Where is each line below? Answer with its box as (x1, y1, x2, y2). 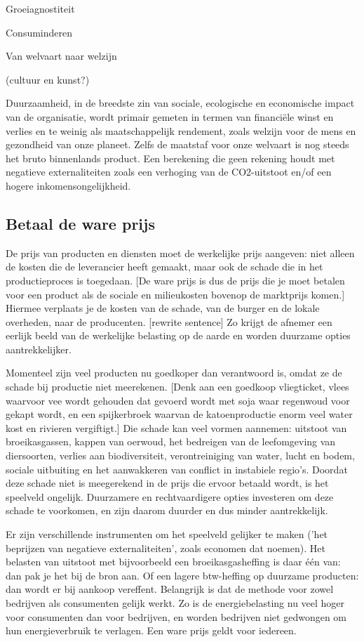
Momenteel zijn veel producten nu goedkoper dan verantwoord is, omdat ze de (6, 365, 342, 380)
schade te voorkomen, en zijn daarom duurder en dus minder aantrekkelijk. (6, 503, 328, 518)
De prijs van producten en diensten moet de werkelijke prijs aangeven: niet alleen (6, 245, 355, 260)
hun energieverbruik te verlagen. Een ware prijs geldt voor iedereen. (6, 623, 297, 638)
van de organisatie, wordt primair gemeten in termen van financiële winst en (6, 109, 334, 124)
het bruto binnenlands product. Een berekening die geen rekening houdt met (6, 150, 335, 165)
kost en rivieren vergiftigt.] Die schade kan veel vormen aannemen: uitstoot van (6, 420, 347, 435)
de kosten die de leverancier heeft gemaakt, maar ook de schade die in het (6, 259, 323, 274)
